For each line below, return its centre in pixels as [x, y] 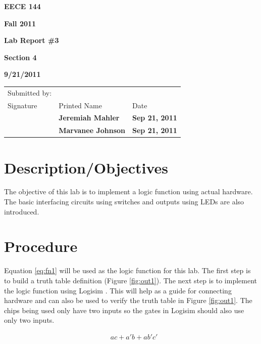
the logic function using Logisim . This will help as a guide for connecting [118, 290]
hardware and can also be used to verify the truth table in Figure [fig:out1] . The [128, 300]
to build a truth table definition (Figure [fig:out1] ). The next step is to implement [130, 280]
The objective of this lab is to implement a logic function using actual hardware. [128, 191]
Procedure [41, 246]
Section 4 [20, 57]
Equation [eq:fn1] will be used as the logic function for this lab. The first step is [127, 270]
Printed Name [80, 105]
